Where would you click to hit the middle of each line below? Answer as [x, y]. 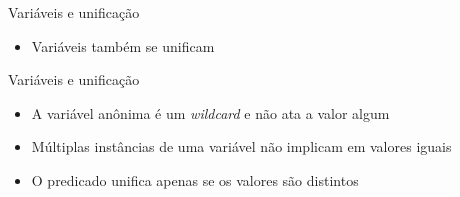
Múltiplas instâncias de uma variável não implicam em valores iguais [241, 146]
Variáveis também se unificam [123, 45]
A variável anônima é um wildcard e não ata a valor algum [210, 112]
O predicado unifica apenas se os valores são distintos [195, 179]
